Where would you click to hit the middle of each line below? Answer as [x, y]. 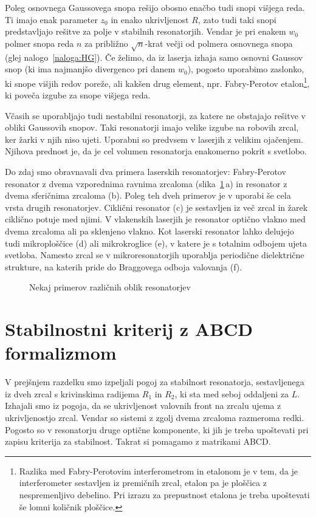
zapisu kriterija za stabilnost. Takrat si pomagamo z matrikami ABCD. [138, 441]
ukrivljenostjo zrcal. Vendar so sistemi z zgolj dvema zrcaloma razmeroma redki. [155, 417]
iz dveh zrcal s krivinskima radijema [72, 393]
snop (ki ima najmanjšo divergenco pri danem [90, 69]
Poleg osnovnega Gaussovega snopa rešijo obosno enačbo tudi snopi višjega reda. [155, 7]
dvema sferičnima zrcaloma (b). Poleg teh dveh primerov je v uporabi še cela [148, 195]
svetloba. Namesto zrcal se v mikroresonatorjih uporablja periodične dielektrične [155, 255]
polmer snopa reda [39, 43]
